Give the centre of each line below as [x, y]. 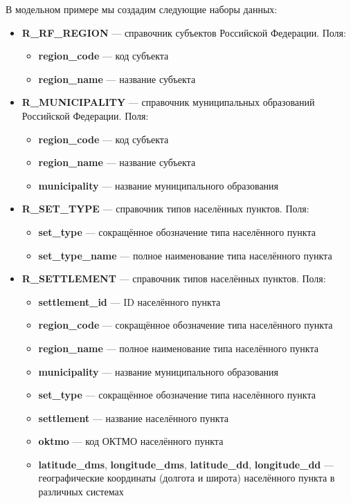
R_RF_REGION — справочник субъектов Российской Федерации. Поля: [184, 32]
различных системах [81, 492]
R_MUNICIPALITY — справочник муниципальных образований [168, 102]
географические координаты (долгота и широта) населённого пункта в [187, 478]
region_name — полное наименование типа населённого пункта [178, 348]
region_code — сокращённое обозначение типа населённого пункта [186, 325]
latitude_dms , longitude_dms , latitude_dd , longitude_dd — [186, 464]
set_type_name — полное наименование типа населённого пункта [185, 255]
